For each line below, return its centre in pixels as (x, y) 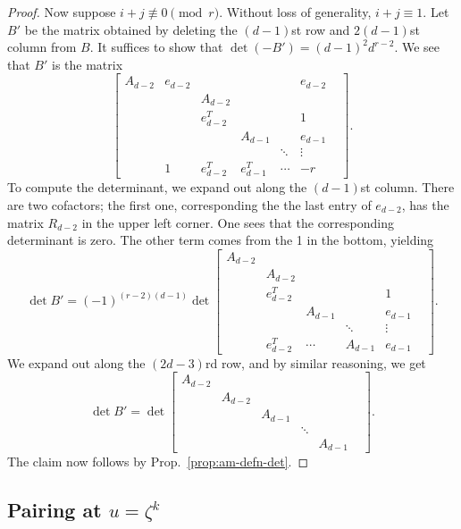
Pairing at (54, 510)
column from (42, 47)
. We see (417, 47)
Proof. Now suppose (62, 12)
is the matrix (88, 64)
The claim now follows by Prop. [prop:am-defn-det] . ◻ (158, 462)
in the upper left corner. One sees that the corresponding (238, 222)
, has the (425, 205)
